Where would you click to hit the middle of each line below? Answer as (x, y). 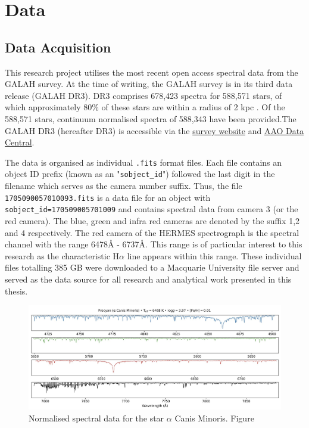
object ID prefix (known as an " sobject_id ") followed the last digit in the (140, 174)
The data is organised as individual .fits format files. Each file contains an (143, 162)
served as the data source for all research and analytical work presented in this (148, 279)
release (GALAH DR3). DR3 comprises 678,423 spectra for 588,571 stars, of (143, 95)
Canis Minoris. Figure (214, 418)
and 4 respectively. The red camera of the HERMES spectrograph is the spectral (152, 232)
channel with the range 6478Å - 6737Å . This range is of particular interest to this (154, 244)
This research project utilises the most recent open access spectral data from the (152, 72)
